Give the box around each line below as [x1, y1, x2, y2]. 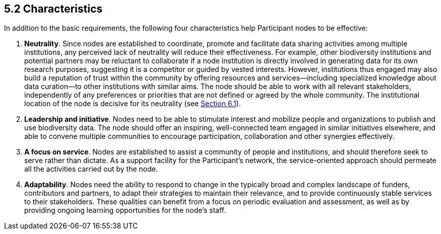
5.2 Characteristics [4, 3, 102, 15]
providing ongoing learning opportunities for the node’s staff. [24, 206, 226, 215]
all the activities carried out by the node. [24, 165, 158, 174]
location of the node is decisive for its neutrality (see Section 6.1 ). [24, 99, 241, 108]
